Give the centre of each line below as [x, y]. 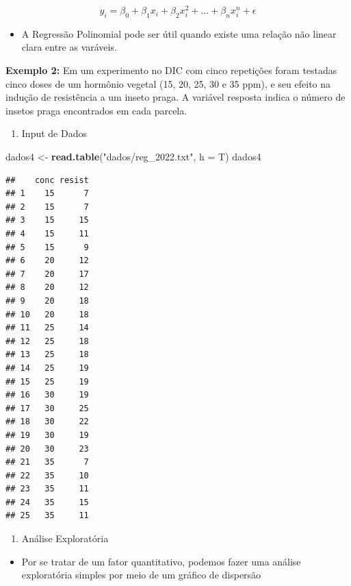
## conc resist [47, 180]
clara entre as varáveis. [69, 47]
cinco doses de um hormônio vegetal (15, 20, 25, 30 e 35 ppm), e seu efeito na [168, 83]
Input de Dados [54, 133]
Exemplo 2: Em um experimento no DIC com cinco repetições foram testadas [171, 70]
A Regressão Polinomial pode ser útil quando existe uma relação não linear [179, 33]
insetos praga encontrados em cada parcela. [96, 110]
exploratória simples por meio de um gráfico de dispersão [141, 575]
